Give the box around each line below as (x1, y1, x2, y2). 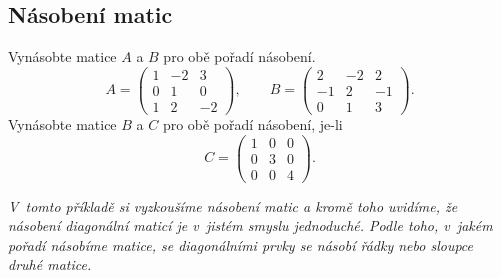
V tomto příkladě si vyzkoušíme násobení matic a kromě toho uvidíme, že (8, 195, 458, 216)
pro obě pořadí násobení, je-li (162, 113, 343, 134)
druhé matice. (8, 254, 92, 275)
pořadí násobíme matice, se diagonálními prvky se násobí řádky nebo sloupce (8, 234, 474, 255)
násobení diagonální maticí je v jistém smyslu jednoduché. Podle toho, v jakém (8, 215, 493, 236)
